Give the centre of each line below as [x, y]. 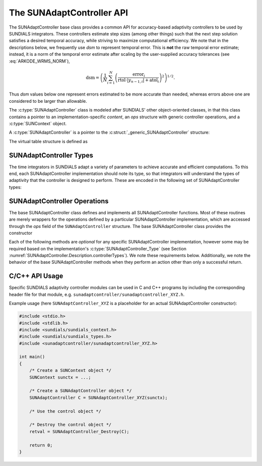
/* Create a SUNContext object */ [70, 370]
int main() [32, 357]
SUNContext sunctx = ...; [60, 377]
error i [139, 75]
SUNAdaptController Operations [59, 201]
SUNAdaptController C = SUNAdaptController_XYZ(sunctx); [98, 397]
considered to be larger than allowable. [48, 101]
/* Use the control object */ [65, 411]
